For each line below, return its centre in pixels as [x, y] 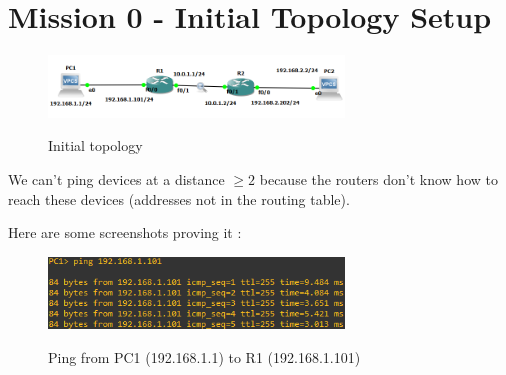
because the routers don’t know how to [378, 178]
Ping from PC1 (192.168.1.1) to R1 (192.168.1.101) [204, 356]
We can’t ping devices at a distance [116, 178]
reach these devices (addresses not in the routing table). [179, 198]
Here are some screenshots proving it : [125, 232]
